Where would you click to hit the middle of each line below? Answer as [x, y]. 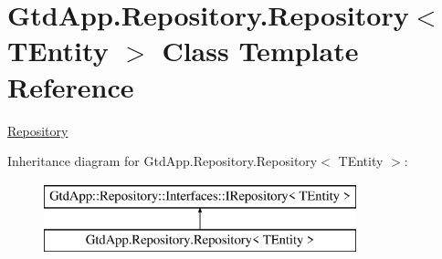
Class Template [260, 51]
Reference [71, 86]
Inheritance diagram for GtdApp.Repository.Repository [163, 161]
